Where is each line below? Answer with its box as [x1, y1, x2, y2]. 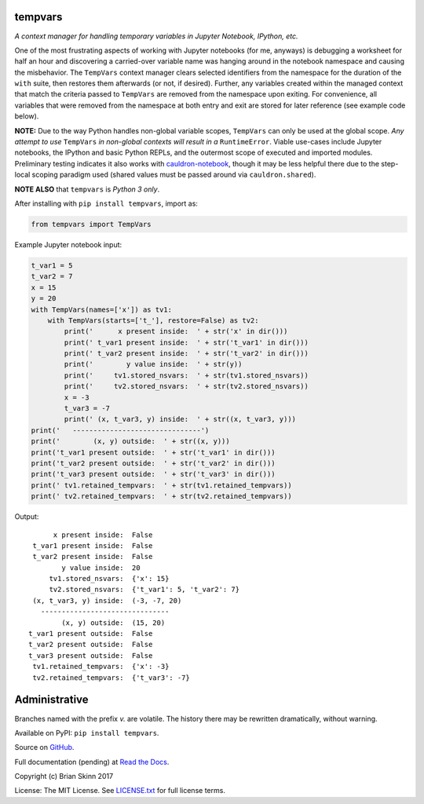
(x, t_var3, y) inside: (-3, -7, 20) [32, 596, 182, 605]
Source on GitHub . [14, 743, 75, 752]
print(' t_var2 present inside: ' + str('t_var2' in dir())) [64, 349, 309, 358]
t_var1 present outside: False [28, 629, 153, 638]
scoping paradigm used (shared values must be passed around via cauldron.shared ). [31, 170, 316, 180]
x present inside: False [53, 530, 153, 539]
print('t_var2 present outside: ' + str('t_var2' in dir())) [31, 459, 276, 467]
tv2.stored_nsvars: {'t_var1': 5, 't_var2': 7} [49, 585, 239, 594]
